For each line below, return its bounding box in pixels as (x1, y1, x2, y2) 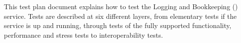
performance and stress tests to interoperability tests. (4, 29, 163, 40)
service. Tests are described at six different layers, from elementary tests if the (4, 11, 237, 21)
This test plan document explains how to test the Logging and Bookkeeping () (4, 1, 238, 11)
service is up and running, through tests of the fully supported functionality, (4, 20, 231, 30)
